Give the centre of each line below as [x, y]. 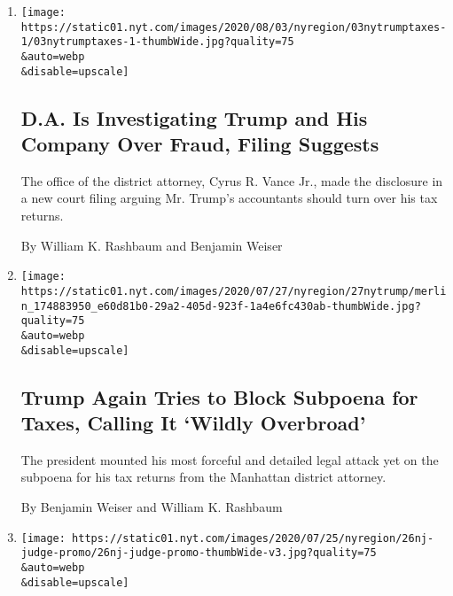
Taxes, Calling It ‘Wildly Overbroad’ [193, 422]
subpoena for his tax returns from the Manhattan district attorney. [203, 477]
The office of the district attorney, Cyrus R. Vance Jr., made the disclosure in [232, 180]
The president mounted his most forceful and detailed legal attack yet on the [230, 459]
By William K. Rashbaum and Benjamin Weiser [152, 245]
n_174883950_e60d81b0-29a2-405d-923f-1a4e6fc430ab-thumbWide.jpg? [221, 306]
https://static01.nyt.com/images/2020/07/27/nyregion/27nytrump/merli [234, 291]
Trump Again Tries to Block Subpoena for [219, 396]
